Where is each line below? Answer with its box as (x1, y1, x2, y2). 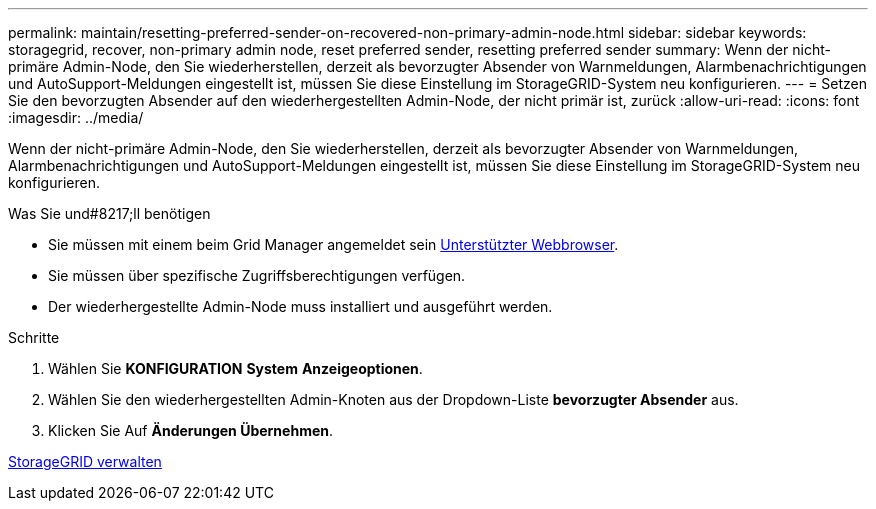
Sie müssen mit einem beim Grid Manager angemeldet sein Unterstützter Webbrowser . (48, 236, 619, 253)
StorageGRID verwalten (8, 453, 162, 470)
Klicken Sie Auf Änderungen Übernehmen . (48, 422, 334, 439)
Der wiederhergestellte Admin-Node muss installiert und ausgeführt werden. (48, 298, 553, 315)
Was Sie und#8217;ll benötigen (8, 205, 211, 222)
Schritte (8, 329, 60, 346)
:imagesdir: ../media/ (8, 109, 144, 126)
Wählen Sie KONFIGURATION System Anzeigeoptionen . (48, 360, 423, 377)
